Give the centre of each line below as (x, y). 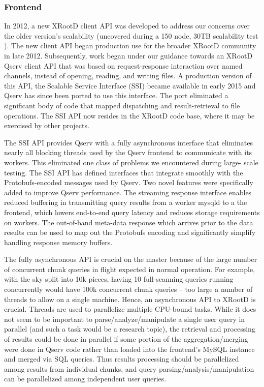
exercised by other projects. (47, 125)
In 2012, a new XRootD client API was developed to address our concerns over (127, 26)
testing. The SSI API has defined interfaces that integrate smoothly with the (124, 172)
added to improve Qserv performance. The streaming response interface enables (128, 192)
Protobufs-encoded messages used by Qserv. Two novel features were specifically (129, 182)
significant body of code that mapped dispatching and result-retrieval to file (122, 105)
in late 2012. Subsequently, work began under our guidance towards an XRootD (128, 55)
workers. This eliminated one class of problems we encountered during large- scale (131, 162)
